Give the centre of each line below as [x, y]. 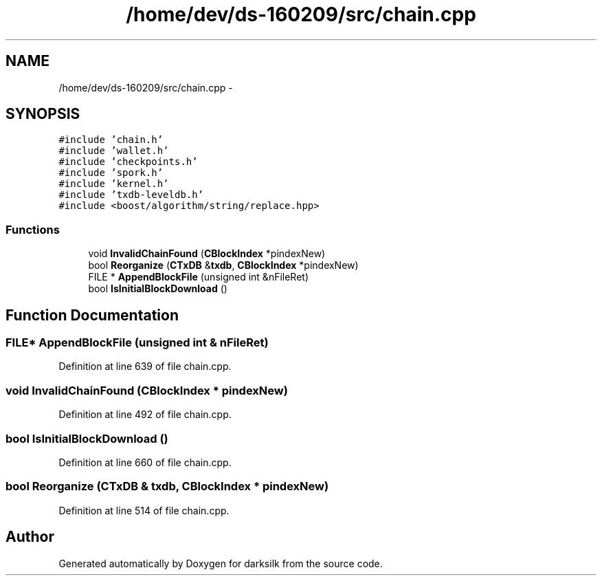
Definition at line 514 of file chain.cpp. [144, 510]
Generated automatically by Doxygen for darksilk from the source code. [221, 563]
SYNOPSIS [43, 114]
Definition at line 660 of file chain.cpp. [145, 462]
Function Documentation [92, 315]
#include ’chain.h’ [111, 140]
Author [30, 537]
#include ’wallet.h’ [114, 151]
